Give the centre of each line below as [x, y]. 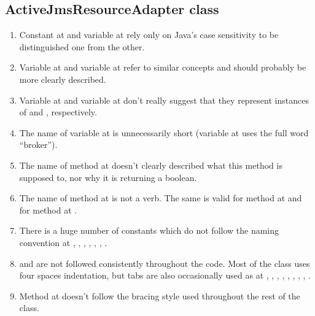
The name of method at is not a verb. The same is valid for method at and [161, 198]
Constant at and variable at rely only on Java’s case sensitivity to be [149, 35]
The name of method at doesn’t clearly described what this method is [151, 165]
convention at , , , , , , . [63, 242]
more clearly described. [63, 79]
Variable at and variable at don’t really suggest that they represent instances [164, 100]
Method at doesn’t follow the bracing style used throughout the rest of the [160, 295]
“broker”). [38, 145]
